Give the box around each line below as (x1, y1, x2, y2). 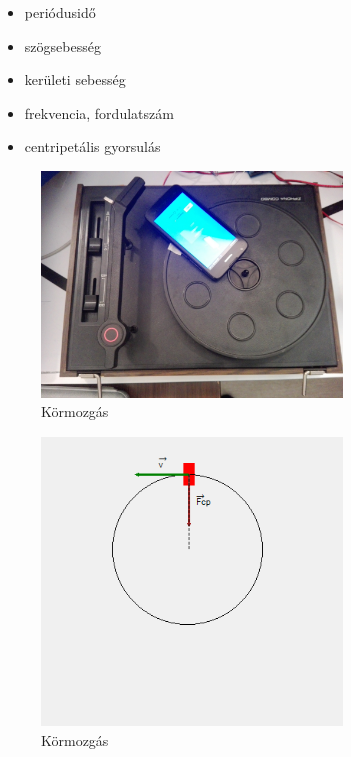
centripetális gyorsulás (24, 136, 161, 157)
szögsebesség (24, 35, 101, 56)
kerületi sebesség (24, 69, 126, 90)
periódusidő (24, 2, 96, 22)
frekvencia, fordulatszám (24, 102, 174, 123)
